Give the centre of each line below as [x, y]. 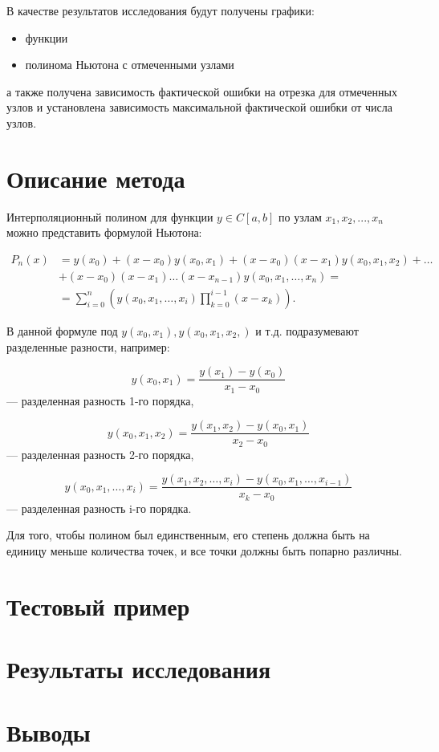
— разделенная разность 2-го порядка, [100, 454]
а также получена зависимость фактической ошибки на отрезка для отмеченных [202, 91]
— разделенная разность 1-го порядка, [100, 400]
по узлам [300, 216]
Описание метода [96, 178]
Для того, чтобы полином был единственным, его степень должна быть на [188, 535]
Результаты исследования [139, 669]
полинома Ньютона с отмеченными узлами [130, 65]
